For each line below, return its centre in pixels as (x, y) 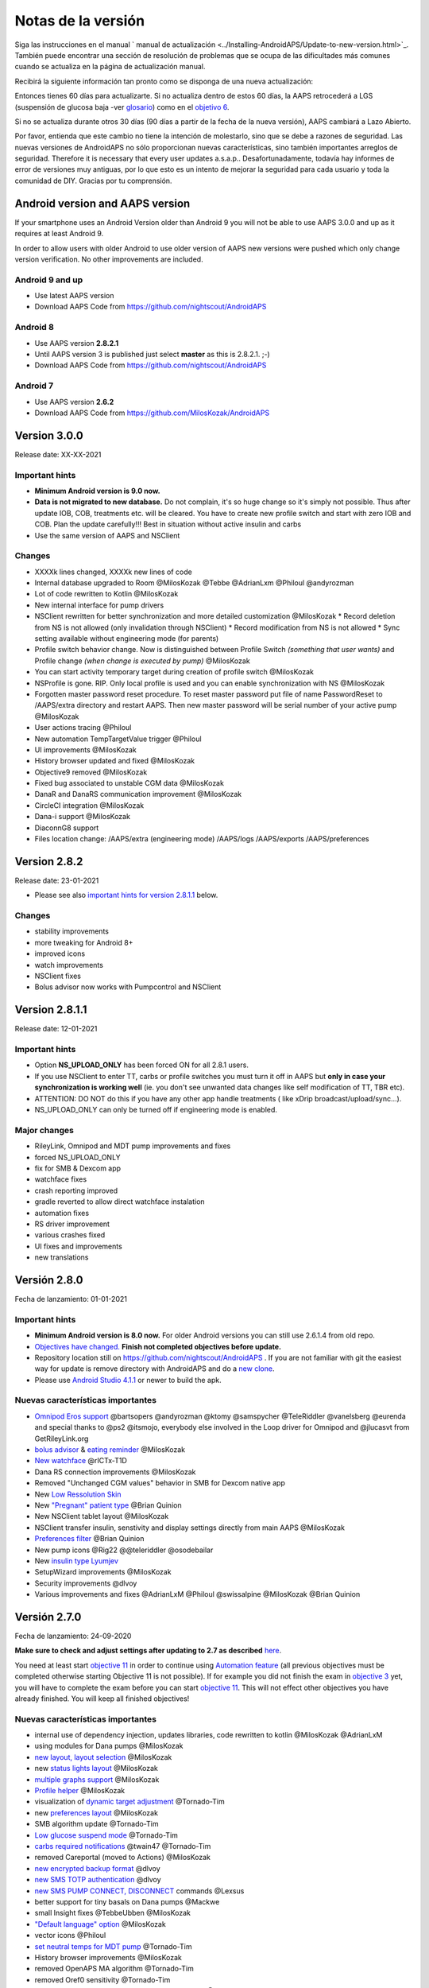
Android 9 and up (49, 280)
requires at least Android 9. (59, 234)
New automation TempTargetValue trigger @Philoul (118, 739)
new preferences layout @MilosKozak (97, 1812)
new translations (62, 1257)
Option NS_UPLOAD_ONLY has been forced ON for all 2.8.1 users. (142, 1065)
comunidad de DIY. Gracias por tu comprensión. (93, 181)
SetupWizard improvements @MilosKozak (103, 1572)
